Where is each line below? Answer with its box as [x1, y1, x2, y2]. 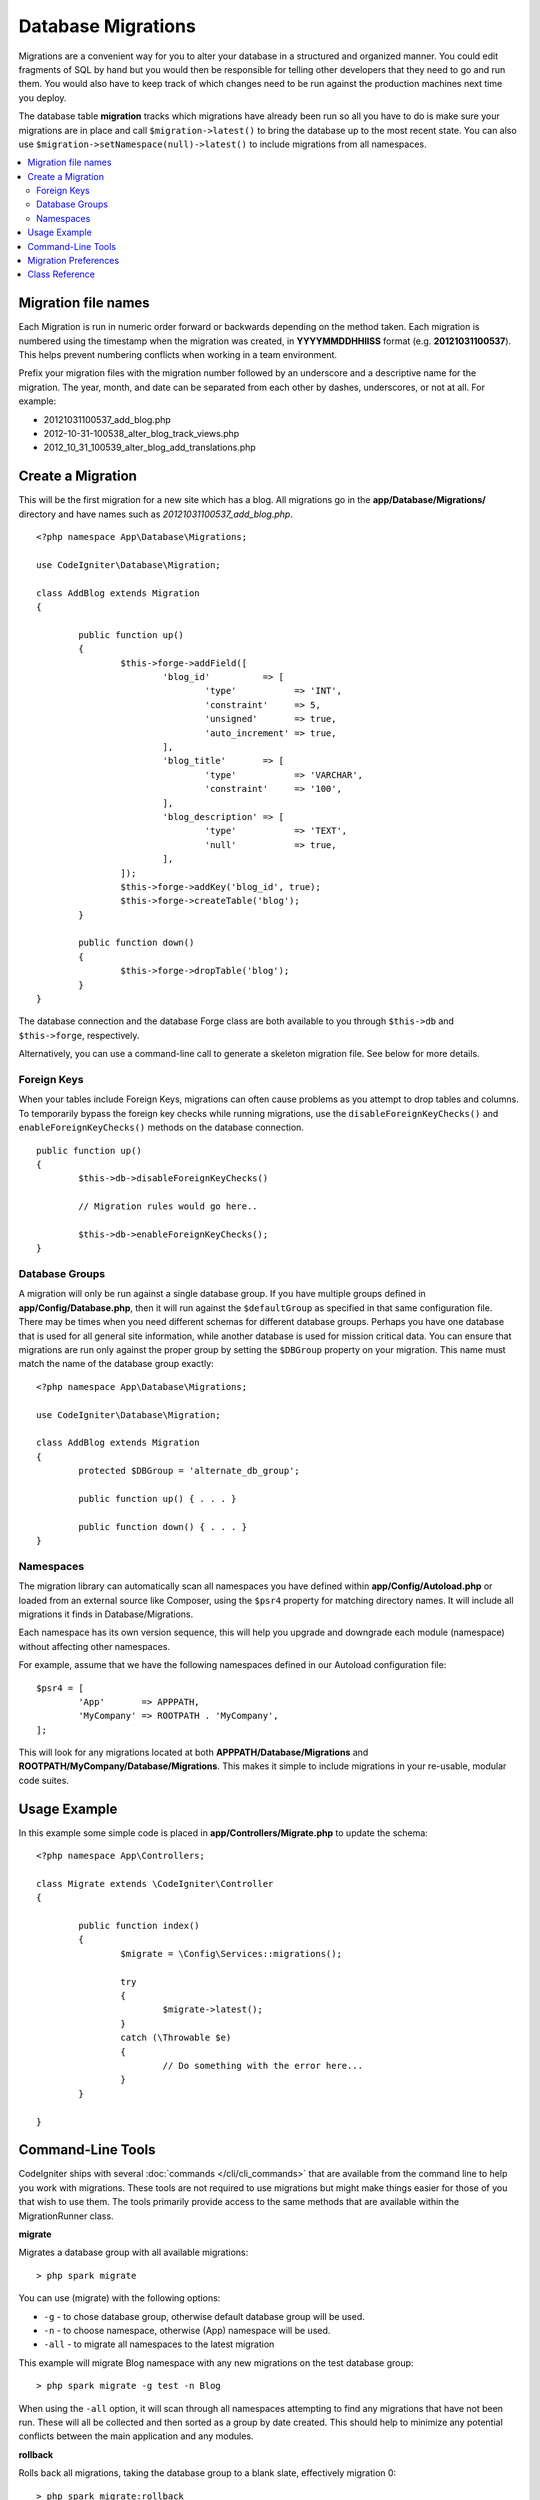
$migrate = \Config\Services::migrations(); [120, 1948, 342, 1959]
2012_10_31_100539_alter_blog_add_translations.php [43, 441, 257, 454]
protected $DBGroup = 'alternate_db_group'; [78, 1465, 300, 1477]
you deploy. [18, 91, 67, 104]
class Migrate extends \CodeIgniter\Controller [36, 1878, 274, 1889]
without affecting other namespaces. [18, 1640, 170, 1652]
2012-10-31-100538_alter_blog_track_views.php [43, 428, 240, 440]
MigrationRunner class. [18, 2210, 114, 2222]
